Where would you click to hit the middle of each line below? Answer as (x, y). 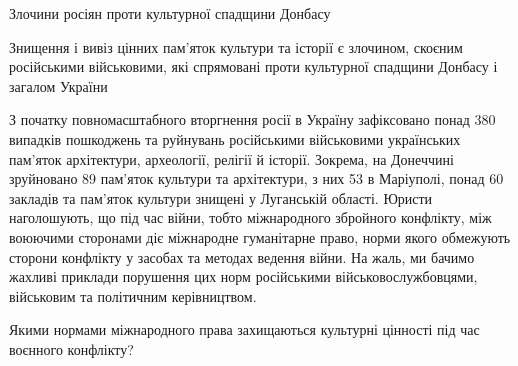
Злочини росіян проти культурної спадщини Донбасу (170, 13)
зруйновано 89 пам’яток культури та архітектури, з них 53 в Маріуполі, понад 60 (256, 178)
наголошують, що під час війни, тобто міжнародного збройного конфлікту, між (250, 217)
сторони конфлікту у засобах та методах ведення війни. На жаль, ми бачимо (242, 256)
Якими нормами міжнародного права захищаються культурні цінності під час (244, 329)
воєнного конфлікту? (71, 348)
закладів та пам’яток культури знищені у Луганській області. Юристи (221, 197)
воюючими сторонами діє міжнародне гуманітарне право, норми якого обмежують (260, 236)
